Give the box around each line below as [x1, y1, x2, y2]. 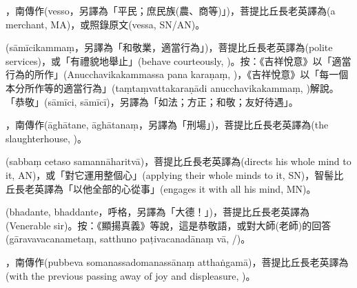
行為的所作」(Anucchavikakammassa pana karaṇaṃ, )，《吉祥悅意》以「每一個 [6, 67, 349, 81]
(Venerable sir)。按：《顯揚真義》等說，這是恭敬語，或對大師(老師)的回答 [6, 218, 331, 232]
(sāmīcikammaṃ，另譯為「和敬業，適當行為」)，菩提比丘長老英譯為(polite [6, 40, 333, 55]
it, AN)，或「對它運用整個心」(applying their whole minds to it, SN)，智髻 [6, 167, 334, 182]
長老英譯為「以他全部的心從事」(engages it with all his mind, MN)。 [14, 181, 316, 195]
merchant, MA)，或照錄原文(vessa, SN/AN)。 [6, 17, 205, 31]
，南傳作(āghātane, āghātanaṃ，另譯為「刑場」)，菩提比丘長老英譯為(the [6, 117, 329, 132]
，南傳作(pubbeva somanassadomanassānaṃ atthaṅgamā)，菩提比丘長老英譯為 [6, 254, 349, 269]
